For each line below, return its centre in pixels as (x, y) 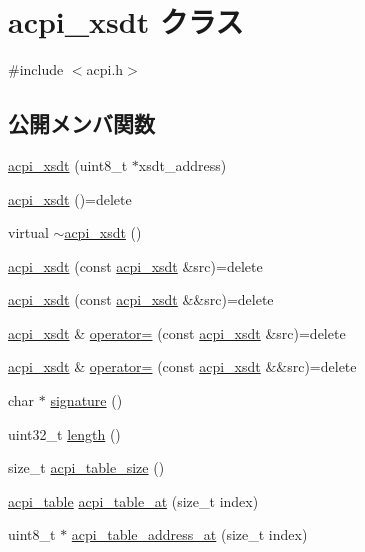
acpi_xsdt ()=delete (70, 198)
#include (36, 69)
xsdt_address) (182, 164)
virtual (28, 232)
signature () (86, 400)
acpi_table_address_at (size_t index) (189, 534)
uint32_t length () (64, 433)
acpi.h (105, 69)
